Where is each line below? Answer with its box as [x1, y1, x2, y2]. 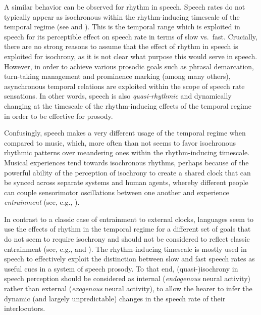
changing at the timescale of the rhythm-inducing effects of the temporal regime [4, 100, 251, 111]
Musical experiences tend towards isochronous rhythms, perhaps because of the [4, 157, 249, 167]
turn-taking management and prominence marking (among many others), [4, 71, 231, 81]
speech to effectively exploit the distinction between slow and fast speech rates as [4, 253, 255, 264]
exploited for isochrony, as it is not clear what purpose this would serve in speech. [4, 51, 257, 61]
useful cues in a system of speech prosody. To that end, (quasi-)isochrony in [4, 263, 238, 274]
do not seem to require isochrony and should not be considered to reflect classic [4, 234, 250, 244]
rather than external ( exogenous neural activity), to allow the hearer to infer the [4, 283, 252, 294]
